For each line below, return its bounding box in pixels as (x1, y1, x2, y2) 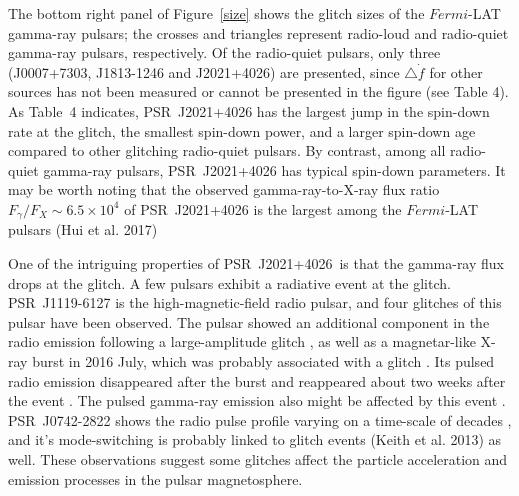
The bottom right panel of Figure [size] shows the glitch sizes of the (8, 3, 425, 23)
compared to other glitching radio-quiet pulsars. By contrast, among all (8, 140, 446, 161)
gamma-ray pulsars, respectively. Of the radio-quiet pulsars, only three (8, 42, 441, 63)
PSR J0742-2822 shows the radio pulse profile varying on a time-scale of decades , (8, 409, 512, 430)
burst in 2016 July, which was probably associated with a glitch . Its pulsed (32, 350, 495, 371)
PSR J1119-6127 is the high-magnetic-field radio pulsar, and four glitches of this (8, 292, 502, 313)
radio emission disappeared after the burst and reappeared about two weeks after (8, 370, 506, 391)
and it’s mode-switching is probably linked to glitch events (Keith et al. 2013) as (8, 429, 502, 450)
